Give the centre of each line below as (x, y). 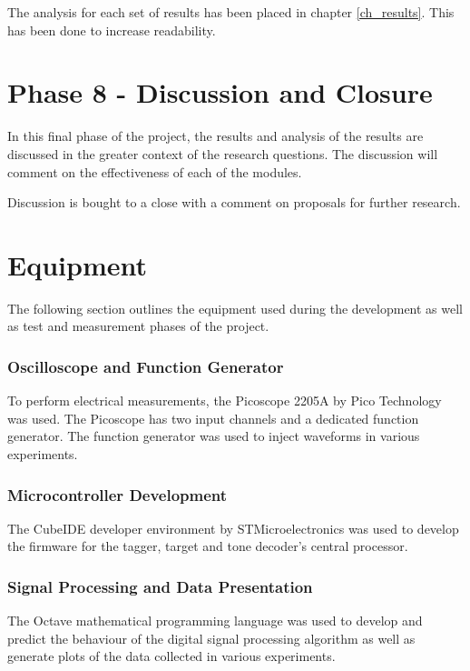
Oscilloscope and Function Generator (146, 366)
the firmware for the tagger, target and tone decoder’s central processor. (208, 546)
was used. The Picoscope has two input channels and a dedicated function (213, 418)
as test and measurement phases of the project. (138, 326)
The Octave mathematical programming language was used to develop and (215, 621)
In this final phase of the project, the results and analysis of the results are (215, 136)
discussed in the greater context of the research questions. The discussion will (223, 153)
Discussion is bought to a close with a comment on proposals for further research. (234, 202)
